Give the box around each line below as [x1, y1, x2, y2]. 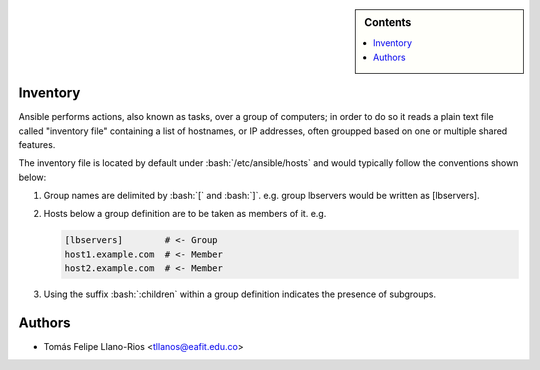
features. [18, 138, 56, 150]
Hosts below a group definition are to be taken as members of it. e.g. [43, 208, 327, 220]
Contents [364, 16, 412, 29]
